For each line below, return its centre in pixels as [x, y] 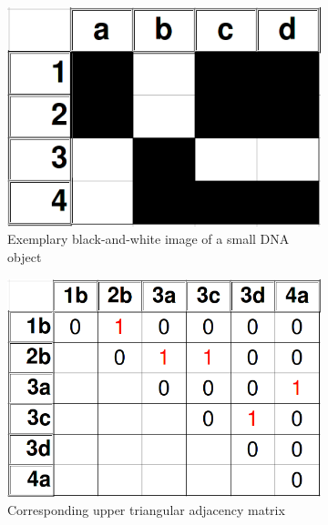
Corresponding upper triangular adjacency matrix [146, 509]
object [25, 256]
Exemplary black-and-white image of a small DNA [149, 239]
